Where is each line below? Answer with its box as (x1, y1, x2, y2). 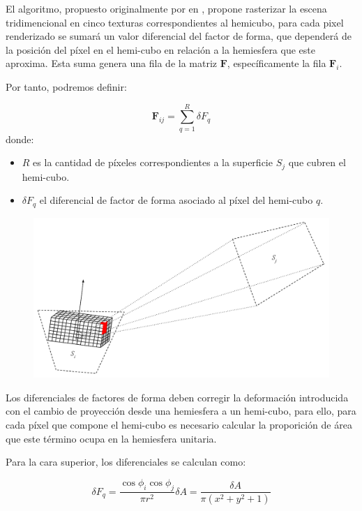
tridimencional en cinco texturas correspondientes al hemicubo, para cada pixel (6, 15, 344, 29)
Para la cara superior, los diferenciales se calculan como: (6, 454, 246, 469)
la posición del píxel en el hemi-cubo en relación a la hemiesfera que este (6, 42, 315, 57)
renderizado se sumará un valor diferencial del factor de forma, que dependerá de (6, 29, 352, 43)
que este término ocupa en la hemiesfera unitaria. (6, 431, 217, 445)
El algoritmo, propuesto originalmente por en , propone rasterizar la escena (6, 1, 327, 15)
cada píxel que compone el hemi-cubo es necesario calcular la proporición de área (6, 417, 352, 431)
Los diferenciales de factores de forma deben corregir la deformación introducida (6, 390, 349, 404)
